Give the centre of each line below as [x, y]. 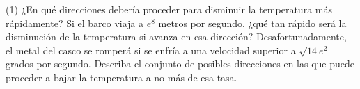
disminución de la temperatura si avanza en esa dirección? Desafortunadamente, [176, 37]
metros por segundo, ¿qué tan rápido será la [252, 23]
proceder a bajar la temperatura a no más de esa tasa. [122, 77]
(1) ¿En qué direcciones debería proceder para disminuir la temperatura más [169, 9]
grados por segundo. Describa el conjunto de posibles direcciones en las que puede [180, 64]
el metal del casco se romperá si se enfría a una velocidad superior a [151, 50]
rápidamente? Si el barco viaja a [75, 23]
